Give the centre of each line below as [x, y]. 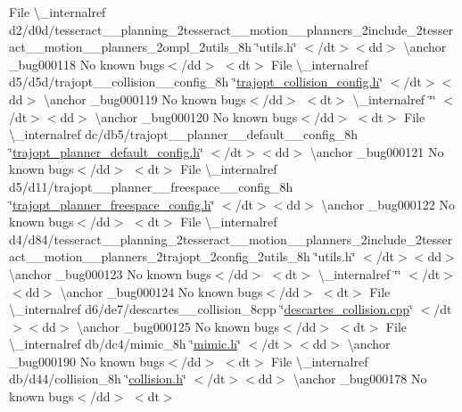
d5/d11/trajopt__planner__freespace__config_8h [151, 186]
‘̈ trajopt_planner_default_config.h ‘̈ [106, 151]
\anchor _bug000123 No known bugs [110, 273]
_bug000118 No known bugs [87, 64]
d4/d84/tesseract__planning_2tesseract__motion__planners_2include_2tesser [231, 239]
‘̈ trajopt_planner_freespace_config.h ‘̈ [112, 204]
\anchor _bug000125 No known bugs [178, 326]
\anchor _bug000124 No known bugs [161, 291]
